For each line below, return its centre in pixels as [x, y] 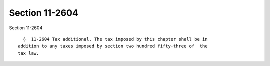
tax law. [29, 53]
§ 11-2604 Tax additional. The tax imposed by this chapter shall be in [115, 39]
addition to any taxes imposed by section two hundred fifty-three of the [113, 46]
